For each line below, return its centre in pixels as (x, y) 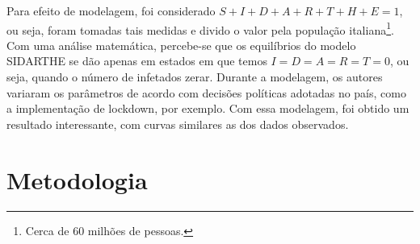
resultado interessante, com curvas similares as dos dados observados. (178, 124)
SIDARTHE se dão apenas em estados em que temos (137, 61)
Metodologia (77, 179)
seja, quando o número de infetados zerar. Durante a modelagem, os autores (195, 77)
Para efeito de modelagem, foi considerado (111, 10)
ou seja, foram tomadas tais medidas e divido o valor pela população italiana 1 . (200, 28)
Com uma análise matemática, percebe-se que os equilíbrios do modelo (181, 45)
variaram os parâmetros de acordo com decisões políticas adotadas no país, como (206, 92)
